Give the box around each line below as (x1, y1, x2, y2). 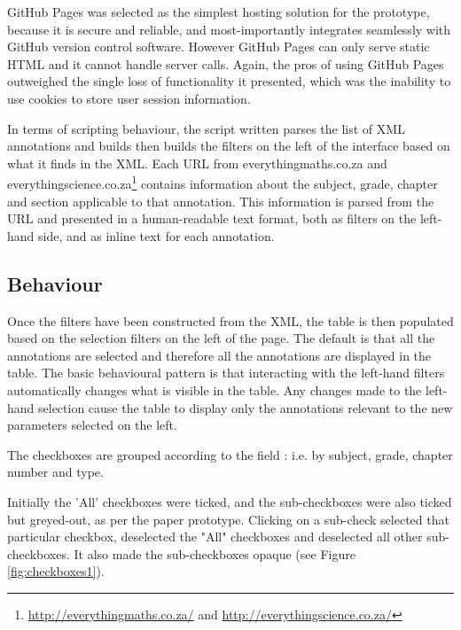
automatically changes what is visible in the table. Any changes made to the (7, 380, 422, 399)
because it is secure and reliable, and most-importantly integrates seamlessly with (7, 19, 451, 38)
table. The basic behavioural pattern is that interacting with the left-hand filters (7, 363, 445, 382)
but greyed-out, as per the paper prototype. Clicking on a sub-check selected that (7, 509, 449, 528)
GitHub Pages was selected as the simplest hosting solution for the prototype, (7, 3, 430, 20)
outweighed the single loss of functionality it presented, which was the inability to (7, 72, 451, 90)
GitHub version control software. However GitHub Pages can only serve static (7, 37, 430, 56)
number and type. (7, 463, 104, 481)
